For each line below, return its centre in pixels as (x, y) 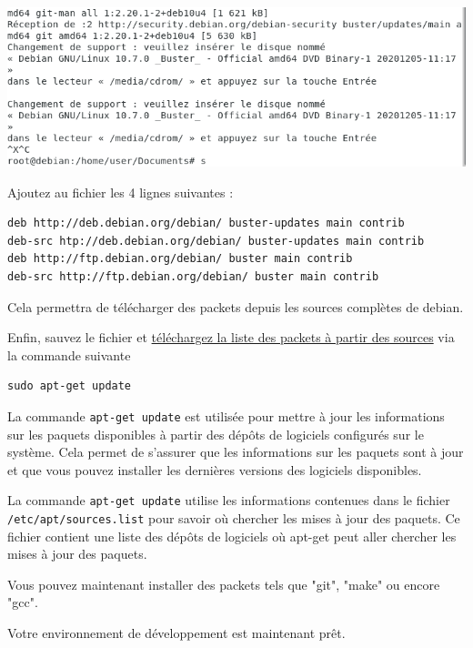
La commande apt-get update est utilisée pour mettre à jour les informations (226, 415)
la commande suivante (69, 354)
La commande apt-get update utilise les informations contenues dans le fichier (229, 500)
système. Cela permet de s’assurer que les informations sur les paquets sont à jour (236, 452)
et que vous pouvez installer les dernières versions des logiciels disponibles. (215, 469)
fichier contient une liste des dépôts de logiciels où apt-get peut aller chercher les (232, 536)
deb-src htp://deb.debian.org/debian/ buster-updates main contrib (216, 241)
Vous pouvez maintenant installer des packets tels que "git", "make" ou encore (224, 584)
